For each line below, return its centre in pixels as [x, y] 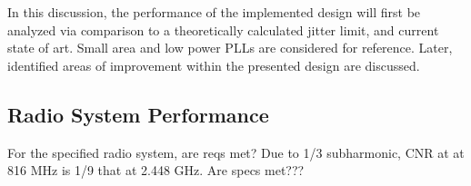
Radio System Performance [138, 114]
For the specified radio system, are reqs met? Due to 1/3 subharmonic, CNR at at [236, 152]
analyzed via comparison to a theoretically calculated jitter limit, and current [223, 29]
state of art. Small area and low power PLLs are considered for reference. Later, [230, 48]
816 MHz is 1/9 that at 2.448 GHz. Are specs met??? [156, 170]
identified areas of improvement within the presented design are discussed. [214, 65]
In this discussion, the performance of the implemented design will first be [214, 12]
